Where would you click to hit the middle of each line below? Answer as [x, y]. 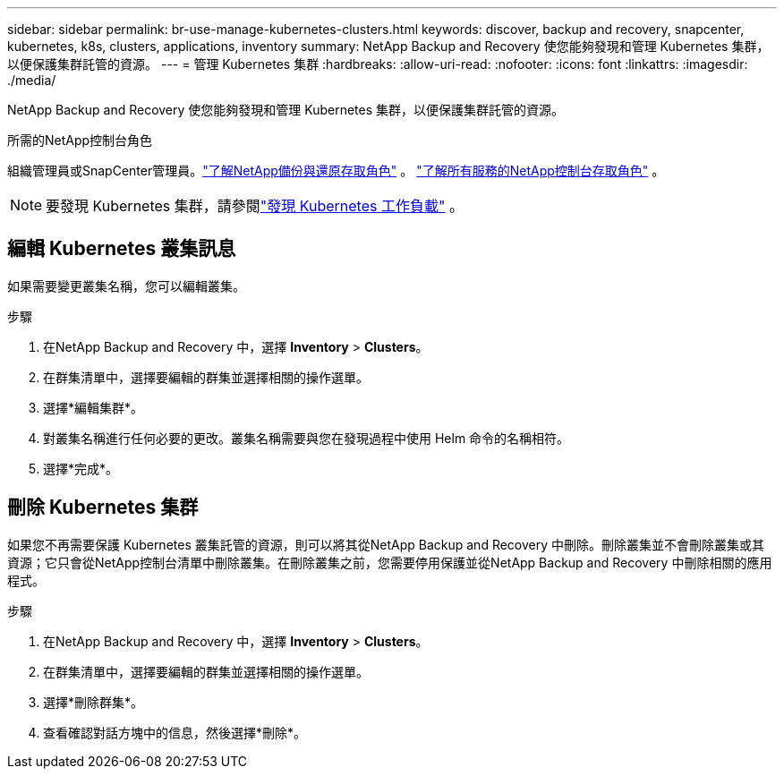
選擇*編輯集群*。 [94, 407]
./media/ [32, 80]
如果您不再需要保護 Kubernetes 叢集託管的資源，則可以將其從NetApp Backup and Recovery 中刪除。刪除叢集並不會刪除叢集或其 [386, 544]
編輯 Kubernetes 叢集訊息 [122, 249]
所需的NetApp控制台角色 [80, 140]
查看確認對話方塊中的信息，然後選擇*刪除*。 [175, 732]
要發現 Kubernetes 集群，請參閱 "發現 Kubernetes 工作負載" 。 [255, 206]
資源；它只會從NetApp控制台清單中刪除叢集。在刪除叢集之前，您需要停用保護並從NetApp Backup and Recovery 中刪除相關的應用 [390, 562]
